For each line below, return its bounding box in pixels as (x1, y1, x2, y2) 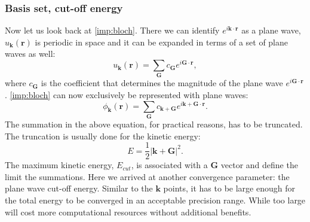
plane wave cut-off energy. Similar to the (5, 182, 153, 194)
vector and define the (220, 159, 298, 171)
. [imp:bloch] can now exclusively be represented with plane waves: (5, 89, 248, 101)
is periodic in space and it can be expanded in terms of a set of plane (35, 35, 288, 48)
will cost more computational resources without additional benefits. (5, 205, 251, 218)
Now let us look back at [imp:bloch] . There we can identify (5, 24, 220, 37)
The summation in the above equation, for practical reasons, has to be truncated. (5, 118, 303, 130)
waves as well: (5, 47, 56, 60)
